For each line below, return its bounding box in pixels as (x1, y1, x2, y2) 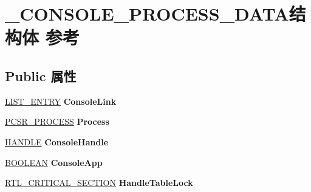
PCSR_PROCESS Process (5, 115, 109, 128)
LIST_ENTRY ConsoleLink (5, 94, 117, 107)
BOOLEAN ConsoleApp (5, 156, 103, 168)
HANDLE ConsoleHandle (5, 135, 109, 148)
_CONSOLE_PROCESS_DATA (5, 1, 289, 26)
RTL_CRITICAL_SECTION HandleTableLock (5, 176, 193, 189)
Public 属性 (5, 66, 77, 85)
